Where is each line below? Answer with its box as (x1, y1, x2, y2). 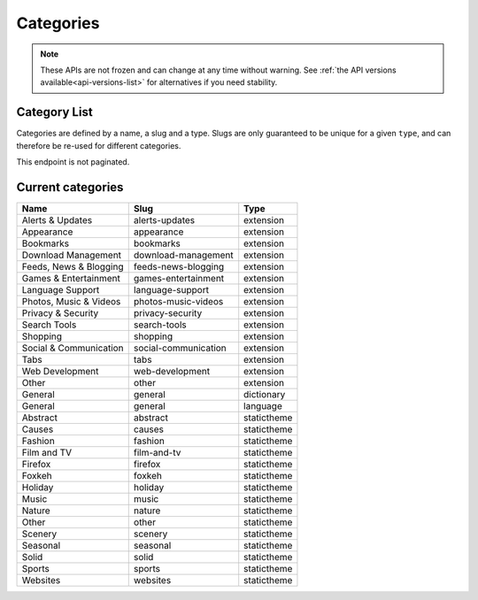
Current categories (16, 180, 124, 195)
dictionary (243, 388, 286, 400)
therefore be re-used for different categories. (16, 140, 181, 150)
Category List (16, 104, 93, 119)
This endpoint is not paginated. (16, 157, 130, 167)
